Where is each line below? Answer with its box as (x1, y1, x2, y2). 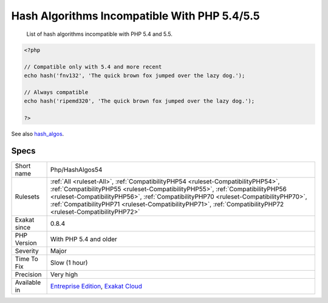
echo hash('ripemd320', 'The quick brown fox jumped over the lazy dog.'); (24, 97, 255, 104)
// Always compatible (24, 89, 89, 96)
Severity (15, 247, 39, 255)
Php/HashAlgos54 (50, 165, 103, 174)
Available (15, 278, 41, 287)
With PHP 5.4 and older (50, 234, 118, 243)
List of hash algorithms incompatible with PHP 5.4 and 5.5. (26, 30, 173, 38)
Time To (15, 254, 39, 263)
